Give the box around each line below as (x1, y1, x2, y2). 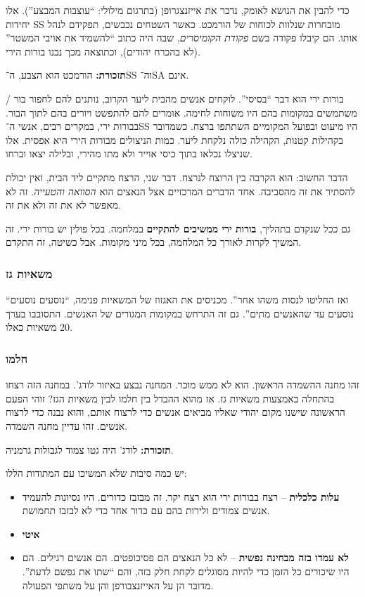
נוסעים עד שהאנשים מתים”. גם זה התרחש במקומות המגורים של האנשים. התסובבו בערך (6, 306, 354, 320)
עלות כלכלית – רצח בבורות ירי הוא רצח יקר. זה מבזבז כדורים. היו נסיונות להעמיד (22, 489, 340, 504)
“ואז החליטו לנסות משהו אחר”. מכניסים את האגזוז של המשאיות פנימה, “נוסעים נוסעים (6, 292, 349, 307)
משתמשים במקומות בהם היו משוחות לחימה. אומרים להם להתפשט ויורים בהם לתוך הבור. (6, 105, 357, 119)
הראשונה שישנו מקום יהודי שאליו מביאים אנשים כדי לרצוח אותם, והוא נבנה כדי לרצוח (6, 405, 345, 419)
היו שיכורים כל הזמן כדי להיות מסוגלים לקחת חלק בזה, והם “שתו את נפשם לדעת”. (22, 564, 350, 579)
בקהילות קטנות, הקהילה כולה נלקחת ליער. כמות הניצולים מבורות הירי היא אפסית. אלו (6, 132, 344, 147)
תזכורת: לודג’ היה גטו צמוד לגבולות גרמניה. (6, 442, 174, 457)
